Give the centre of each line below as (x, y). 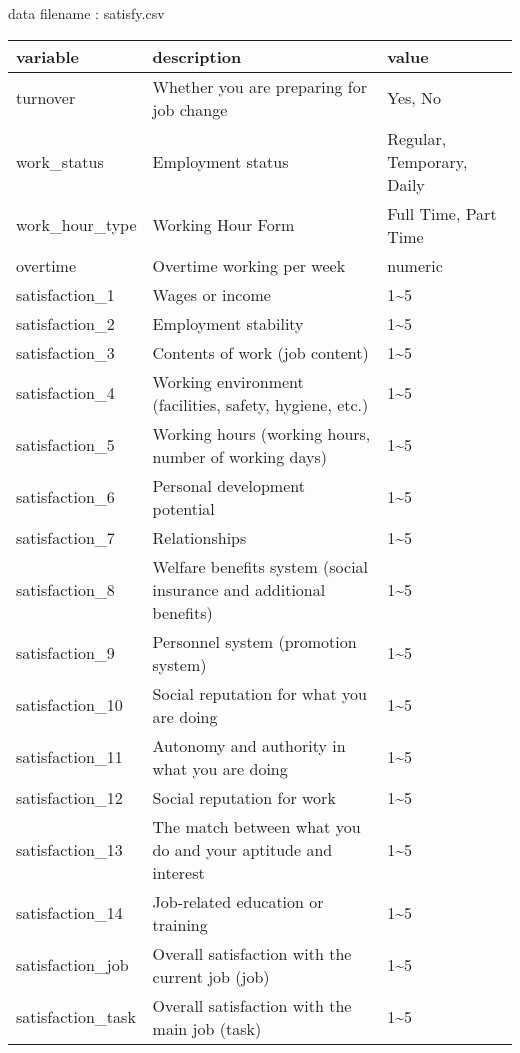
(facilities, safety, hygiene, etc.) (260, 404)
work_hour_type (76, 225)
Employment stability (228, 323)
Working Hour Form (223, 225)
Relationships (199, 537)
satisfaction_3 (65, 352)
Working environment (228, 381)
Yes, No (414, 98)
